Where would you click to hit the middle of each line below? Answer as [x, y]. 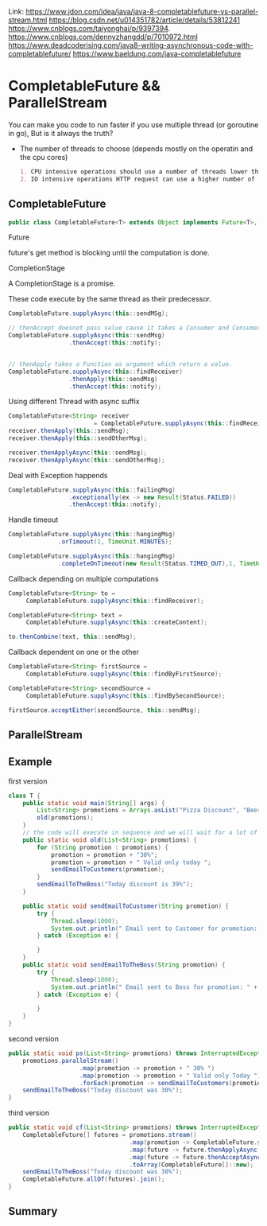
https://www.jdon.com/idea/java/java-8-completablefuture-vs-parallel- [142, 12]
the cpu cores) [44, 157]
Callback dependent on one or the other [74, 652]
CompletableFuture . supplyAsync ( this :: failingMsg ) [92, 490]
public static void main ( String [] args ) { [94, 803]
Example [30, 762]
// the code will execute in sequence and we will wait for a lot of [140, 833]
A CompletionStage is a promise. [62, 284]
